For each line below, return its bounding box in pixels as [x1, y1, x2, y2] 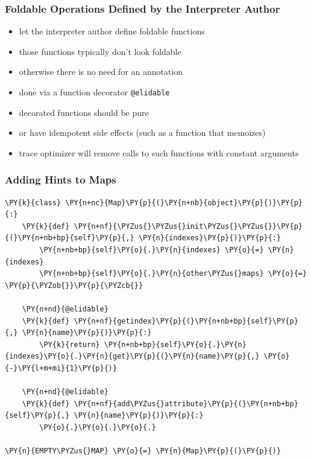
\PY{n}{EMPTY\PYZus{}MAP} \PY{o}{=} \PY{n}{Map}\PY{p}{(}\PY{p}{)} [5, 447, 281, 456]
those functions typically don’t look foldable [19, 45, 181, 57]
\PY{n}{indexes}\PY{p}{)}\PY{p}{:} [138, 234, 281, 243]
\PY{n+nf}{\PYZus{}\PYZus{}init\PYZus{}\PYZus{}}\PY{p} [74, 222, 303, 231]
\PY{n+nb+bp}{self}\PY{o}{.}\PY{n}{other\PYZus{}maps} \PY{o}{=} [39, 269, 307, 278]
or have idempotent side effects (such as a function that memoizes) [19, 126, 266, 139]
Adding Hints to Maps [5, 172, 116, 187]
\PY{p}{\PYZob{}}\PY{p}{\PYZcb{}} [5, 281, 143, 290]
